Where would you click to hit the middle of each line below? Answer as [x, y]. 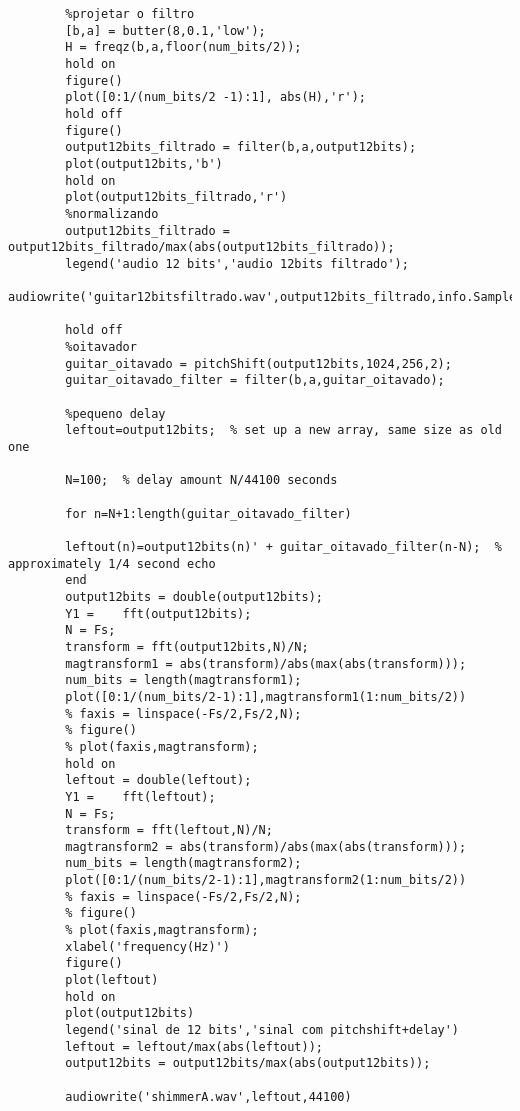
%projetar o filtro [130, 14]
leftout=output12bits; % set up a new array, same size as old [283, 430]
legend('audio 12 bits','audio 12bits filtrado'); [237, 263]
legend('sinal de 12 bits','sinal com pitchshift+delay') [262, 1030]
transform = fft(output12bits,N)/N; [187, 646]
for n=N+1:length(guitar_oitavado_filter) [208, 513]
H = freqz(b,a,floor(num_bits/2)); [183, 47]
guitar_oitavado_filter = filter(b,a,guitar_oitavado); [255, 380]
